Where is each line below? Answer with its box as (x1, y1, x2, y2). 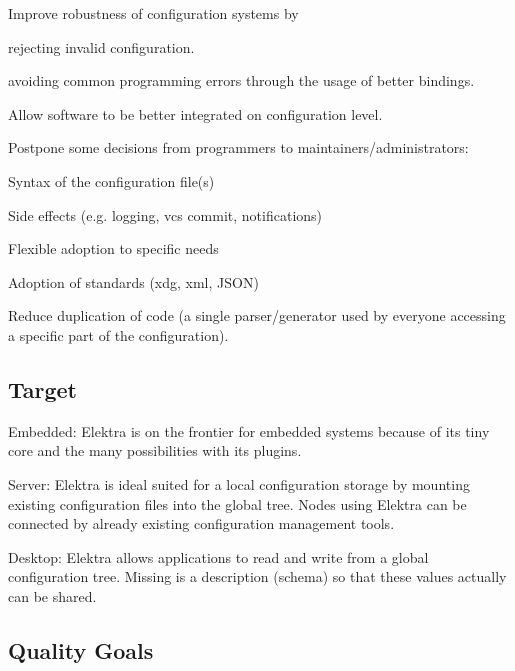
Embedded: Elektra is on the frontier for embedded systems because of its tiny (8, 420, 490, 441)
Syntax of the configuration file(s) (8, 170, 215, 191)
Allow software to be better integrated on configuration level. (8, 103, 383, 124)
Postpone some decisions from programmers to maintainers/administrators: (8, 137, 469, 158)
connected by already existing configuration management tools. (8, 513, 395, 534)
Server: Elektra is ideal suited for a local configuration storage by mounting (8, 473, 470, 494)
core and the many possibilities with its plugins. (8, 440, 302, 461)
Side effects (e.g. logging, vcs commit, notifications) (8, 204, 323, 225)
